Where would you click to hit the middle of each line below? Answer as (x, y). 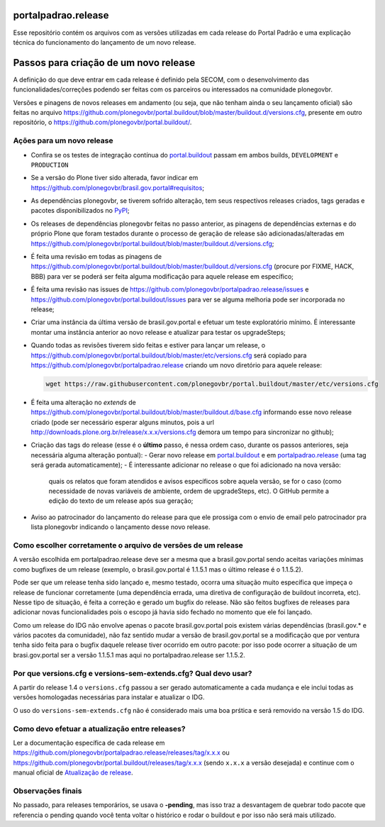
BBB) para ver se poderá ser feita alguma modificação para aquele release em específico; (162, 276)
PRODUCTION (50, 165)
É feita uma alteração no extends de (83, 402)
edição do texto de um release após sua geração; (121, 501)
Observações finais (48, 791)
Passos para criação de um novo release (104, 63)
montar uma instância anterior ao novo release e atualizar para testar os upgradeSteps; (158, 332)
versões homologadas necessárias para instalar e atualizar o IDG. (109, 697)
